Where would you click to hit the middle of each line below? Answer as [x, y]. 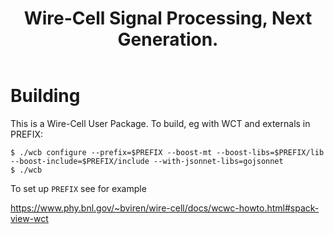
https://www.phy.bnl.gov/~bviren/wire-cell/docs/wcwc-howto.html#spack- [165, 208]
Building [45, 96]
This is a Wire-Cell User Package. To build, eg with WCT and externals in [160, 123]
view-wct [29, 218]
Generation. [168, 39]
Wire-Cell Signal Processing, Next [168, 18]
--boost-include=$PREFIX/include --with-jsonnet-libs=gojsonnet [147, 161]
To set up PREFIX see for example [78, 188]
